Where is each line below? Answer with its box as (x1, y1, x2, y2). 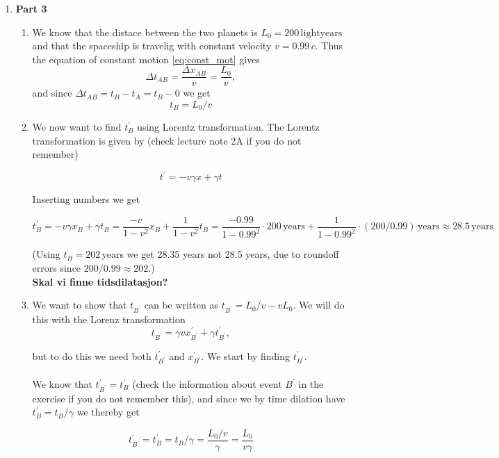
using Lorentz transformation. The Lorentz (137, 120, 320, 134)
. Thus (315, 38, 343, 53)
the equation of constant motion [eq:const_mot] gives (32, 51, 260, 66)
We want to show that (32, 297, 127, 312)
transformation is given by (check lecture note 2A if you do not (32, 133, 302, 147)
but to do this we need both (32, 348, 152, 363)
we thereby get (76, 404, 140, 419)
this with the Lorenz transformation (32, 311, 186, 326)
